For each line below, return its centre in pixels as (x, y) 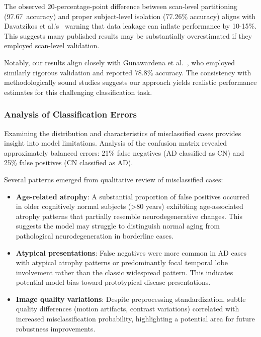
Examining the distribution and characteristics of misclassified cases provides (123, 133)
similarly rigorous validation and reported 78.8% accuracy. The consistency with (128, 72)
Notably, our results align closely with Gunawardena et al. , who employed (119, 62)
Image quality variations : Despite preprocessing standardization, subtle (131, 299)
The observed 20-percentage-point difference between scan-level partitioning (121, 6)
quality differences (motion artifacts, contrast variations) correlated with (127, 309)
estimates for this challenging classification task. (78, 92)
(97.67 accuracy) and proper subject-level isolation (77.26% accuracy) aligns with (130, 16)
